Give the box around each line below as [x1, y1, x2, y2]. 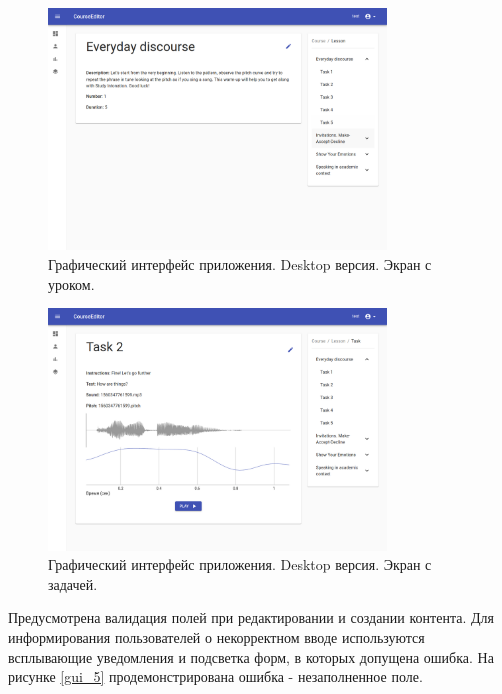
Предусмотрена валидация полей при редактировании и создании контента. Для [8, 607, 494, 628]
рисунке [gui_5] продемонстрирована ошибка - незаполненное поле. [8, 666, 423, 687]
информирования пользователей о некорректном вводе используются [8, 627, 425, 648]
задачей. [48, 573, 98, 594]
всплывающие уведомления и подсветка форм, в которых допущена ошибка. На [8, 646, 494, 667]
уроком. [48, 273, 95, 294]
